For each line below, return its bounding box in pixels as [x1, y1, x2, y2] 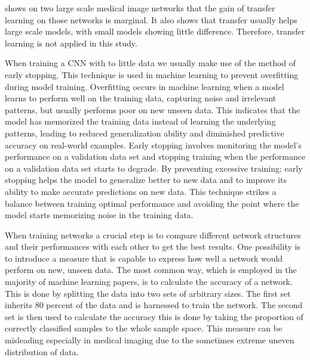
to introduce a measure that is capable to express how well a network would [5, 252, 283, 264]
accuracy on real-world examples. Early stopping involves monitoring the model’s [5, 138, 302, 151]
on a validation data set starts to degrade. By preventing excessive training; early [5, 162, 303, 174]
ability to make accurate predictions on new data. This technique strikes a [5, 185, 277, 197]
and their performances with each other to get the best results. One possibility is [5, 240, 300, 253]
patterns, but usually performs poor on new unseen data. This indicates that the [5, 103, 300, 116]
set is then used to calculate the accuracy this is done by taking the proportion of [5, 310, 303, 322]
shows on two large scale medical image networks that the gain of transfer [5, 2, 275, 14]
